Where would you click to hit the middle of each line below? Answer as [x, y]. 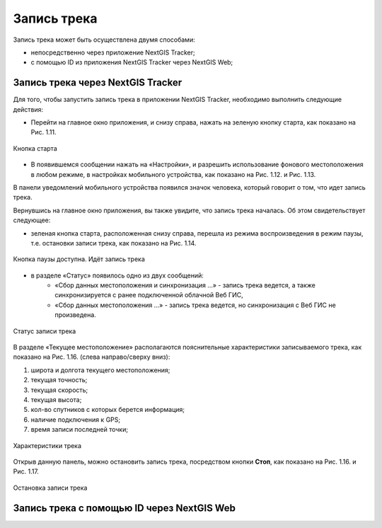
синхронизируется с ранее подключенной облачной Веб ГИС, [149, 295]
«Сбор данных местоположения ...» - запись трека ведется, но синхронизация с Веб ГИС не [195, 305]
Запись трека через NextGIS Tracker [98, 82]
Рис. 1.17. [26, 471]
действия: [28, 109]
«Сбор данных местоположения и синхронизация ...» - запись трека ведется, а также [185, 285]
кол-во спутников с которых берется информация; [108, 410]
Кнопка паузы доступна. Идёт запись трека [79, 259]
